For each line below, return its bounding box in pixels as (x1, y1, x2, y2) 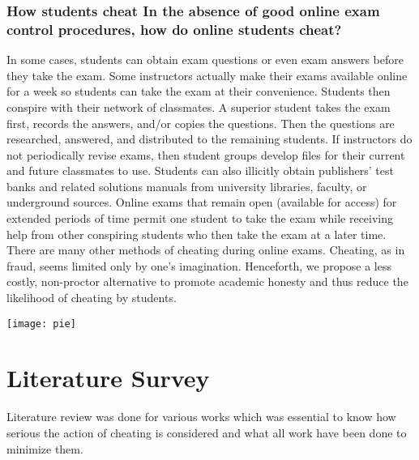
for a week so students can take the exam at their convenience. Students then (6, 83, 391, 100)
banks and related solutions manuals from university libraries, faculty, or (6, 177, 367, 194)
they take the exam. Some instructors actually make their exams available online (6, 66, 408, 83)
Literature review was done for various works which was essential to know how (6, 408, 396, 425)
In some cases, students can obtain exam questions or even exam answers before (6, 51, 404, 68)
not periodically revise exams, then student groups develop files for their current (6, 146, 405, 163)
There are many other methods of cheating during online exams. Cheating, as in (6, 241, 405, 258)
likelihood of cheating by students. (6, 289, 177, 306)
